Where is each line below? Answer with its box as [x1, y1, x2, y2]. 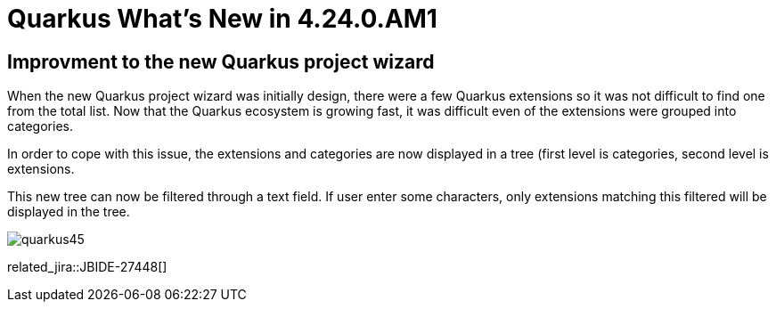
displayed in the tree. [7, 204, 130, 220]
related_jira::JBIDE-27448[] [7, 259, 167, 275]
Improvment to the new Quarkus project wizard [7, 50, 435, 73]
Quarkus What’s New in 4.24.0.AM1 [7, 4, 437, 34]
